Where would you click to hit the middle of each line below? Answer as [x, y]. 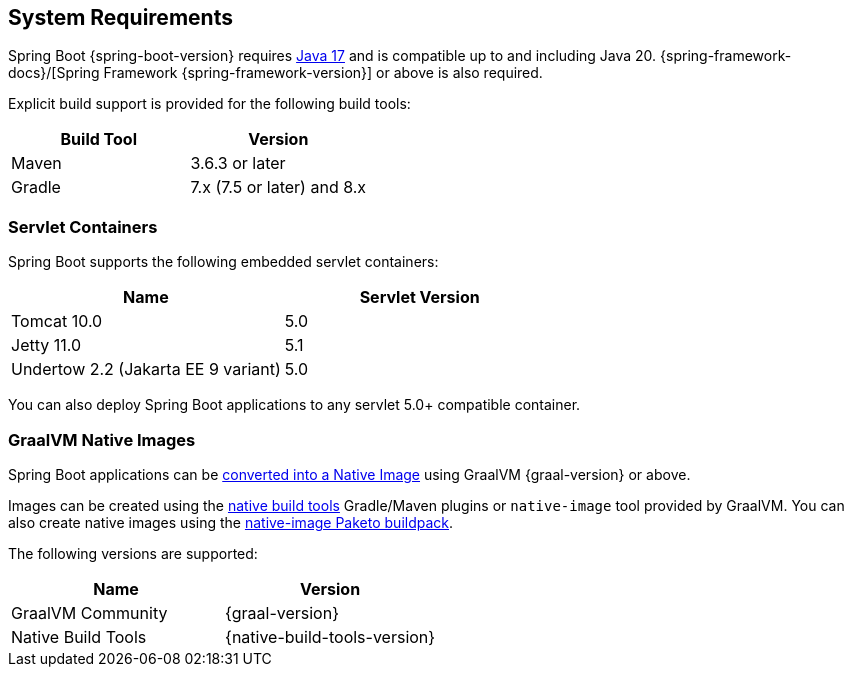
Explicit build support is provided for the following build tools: [209, 104]
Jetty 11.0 [46, 345]
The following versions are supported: [133, 553]
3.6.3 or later [238, 163]
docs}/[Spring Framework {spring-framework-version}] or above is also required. [275, 73]
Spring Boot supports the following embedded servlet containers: [223, 262]
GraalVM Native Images [102, 439]
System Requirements [120, 17]
